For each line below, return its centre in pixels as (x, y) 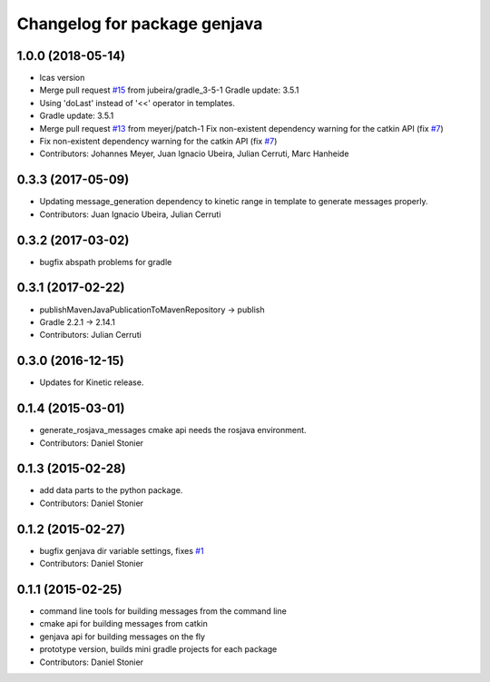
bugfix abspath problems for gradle (106, 262)
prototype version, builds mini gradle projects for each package (158, 649)
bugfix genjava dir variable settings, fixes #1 (122, 550)
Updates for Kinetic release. (92, 382)
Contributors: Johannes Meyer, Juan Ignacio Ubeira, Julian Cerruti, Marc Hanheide (194, 153)
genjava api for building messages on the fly (122, 637)
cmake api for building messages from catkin (123, 624)
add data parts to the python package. (111, 490)
